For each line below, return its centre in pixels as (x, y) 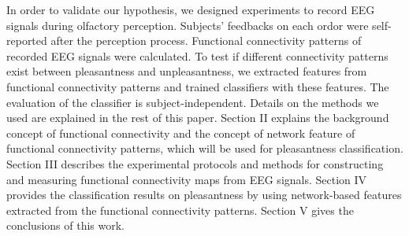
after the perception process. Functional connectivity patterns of (206, 41)
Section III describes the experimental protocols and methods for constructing (195, 163)
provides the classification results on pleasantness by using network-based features (204, 195)
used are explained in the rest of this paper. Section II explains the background (198, 118)
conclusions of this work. (65, 225)
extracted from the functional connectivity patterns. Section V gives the (180, 210)
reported (27, 41)
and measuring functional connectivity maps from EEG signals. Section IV (187, 179)
